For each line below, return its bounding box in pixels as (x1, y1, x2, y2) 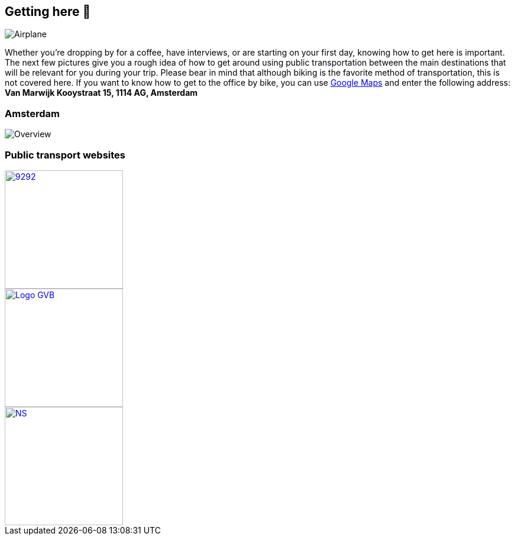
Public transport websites (5, 148, 126, 161)
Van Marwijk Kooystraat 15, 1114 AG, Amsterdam (5, 88, 198, 98)
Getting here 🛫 (5, 4, 91, 19)
